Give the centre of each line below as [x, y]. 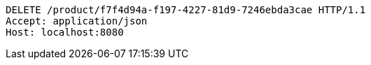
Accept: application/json [77, 21]
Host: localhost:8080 [65, 32]
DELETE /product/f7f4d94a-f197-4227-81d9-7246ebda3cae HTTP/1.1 [186, 10]
